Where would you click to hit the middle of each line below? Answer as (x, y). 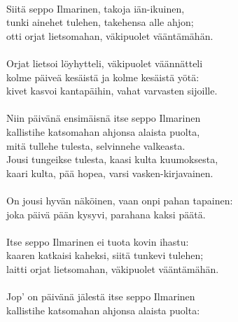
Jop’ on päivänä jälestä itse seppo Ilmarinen (101, 296)
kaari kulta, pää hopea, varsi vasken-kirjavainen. (110, 173)
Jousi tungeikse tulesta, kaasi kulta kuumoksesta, (112, 159)
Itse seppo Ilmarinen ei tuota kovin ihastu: (98, 241)
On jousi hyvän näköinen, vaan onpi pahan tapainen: (120, 200)
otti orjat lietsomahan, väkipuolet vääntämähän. (110, 35)
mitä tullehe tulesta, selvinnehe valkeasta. (96, 145)
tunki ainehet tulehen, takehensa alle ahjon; (100, 22)
